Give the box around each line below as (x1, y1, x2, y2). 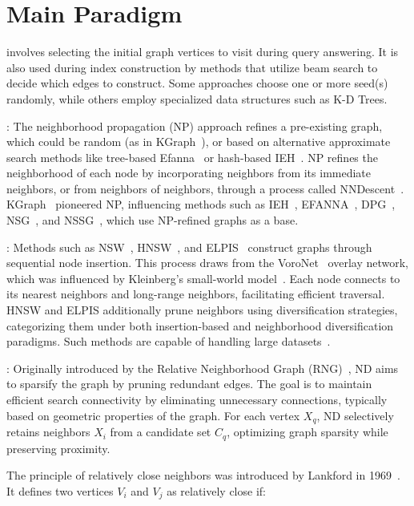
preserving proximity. (6, 439, 111, 456)
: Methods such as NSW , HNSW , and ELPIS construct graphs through (6, 238, 372, 255)
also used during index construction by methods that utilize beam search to (6, 59, 378, 75)
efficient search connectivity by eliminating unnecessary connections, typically (6, 391, 388, 407)
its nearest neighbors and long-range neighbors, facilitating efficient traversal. (6, 285, 385, 302)
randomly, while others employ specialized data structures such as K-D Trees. (6, 90, 388, 107)
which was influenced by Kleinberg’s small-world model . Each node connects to (6, 269, 400, 286)
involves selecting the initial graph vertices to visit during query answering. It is (6, 43, 399, 60)
